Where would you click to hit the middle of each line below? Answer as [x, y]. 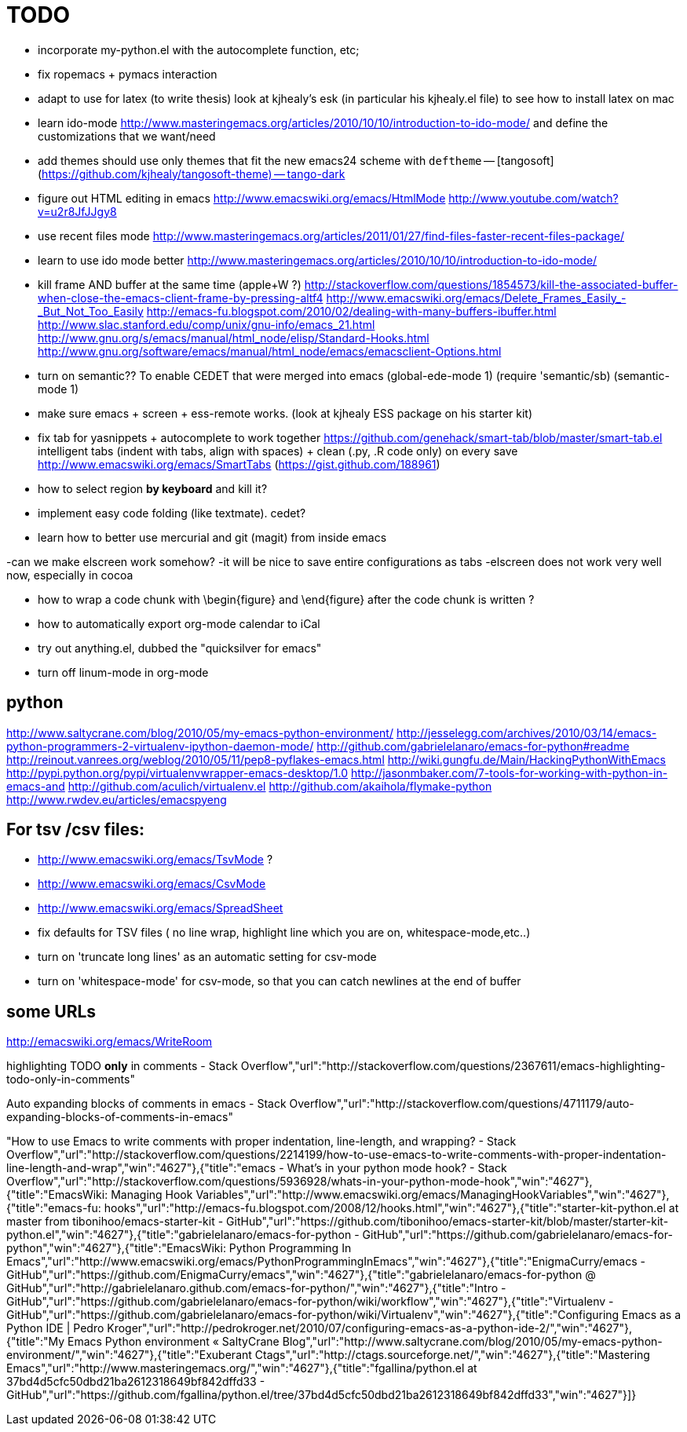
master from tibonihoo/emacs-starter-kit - [115, 1222]
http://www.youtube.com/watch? [534, 198]
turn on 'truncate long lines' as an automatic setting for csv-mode [207, 957]
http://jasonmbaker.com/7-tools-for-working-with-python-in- [510, 773]
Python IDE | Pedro [55, 1328]
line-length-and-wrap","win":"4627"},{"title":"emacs [141, 1168]
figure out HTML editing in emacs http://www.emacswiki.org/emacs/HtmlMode [242, 198]
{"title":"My [36, 1342]
